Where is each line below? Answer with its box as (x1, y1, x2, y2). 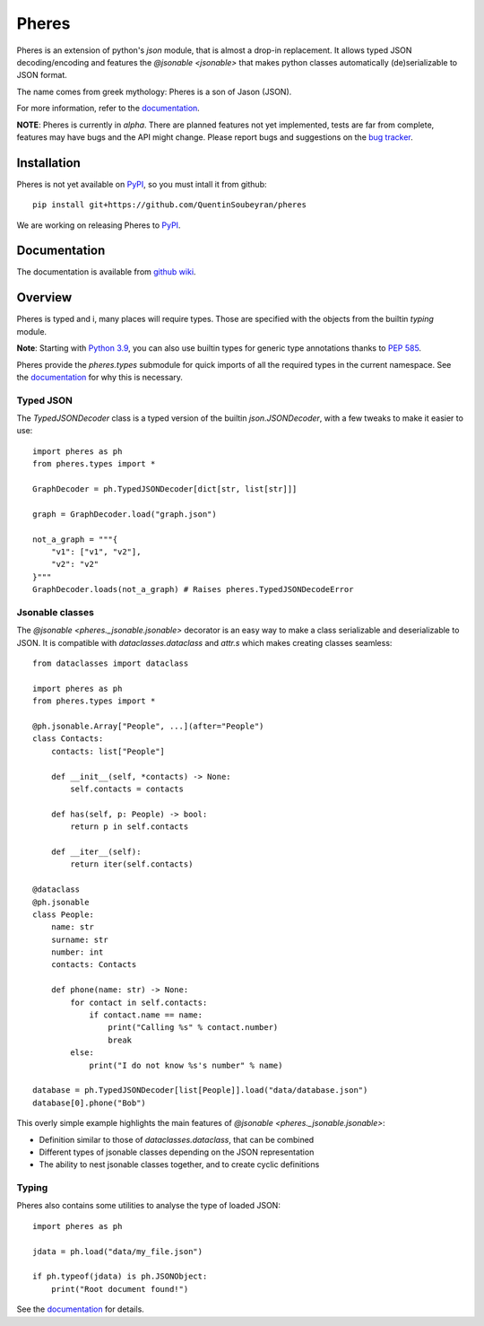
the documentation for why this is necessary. (16, 371, 184, 382)
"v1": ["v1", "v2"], (50, 547, 142, 556)
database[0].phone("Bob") (32, 1097, 147, 1108)
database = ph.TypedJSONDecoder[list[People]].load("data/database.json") (32, 1086, 368, 1095)
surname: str (50, 934, 108, 945)
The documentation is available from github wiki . (16, 266, 196, 277)
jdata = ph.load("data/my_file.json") (32, 1246, 203, 1256)
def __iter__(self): (50, 846, 142, 857)
